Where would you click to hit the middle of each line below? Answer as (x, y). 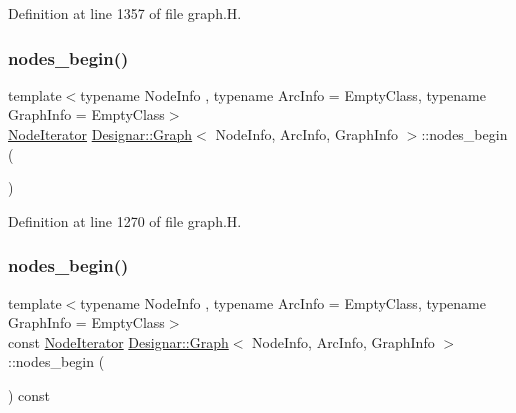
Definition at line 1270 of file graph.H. (125, 220)
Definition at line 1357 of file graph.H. (125, 13)
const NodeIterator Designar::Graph (118, 341)
